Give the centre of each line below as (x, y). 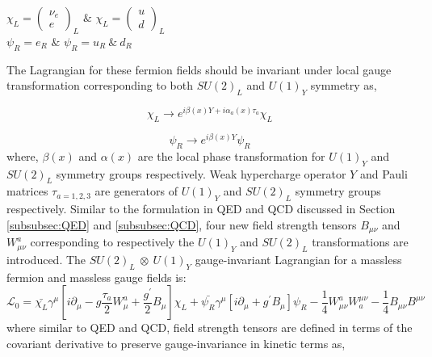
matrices (27, 191)
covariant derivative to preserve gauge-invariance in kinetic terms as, (176, 343)
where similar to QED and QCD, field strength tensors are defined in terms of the (210, 328)
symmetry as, (344, 85)
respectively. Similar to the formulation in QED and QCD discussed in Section (201, 209)
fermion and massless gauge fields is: (96, 277)
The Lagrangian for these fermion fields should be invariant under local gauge (199, 69)
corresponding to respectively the (112, 242)
